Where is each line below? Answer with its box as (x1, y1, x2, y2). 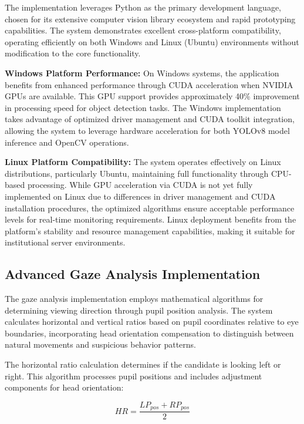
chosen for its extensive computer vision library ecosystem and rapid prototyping (5, 12, 296, 25)
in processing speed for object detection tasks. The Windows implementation (5, 101, 281, 113)
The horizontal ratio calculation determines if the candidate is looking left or (5, 358, 281, 371)
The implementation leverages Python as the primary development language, (5, 1, 282, 13)
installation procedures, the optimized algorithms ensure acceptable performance (5, 201, 295, 214)
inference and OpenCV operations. (5, 136, 129, 148)
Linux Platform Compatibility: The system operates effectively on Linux (5, 156, 281, 168)
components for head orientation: (5, 381, 124, 393)
